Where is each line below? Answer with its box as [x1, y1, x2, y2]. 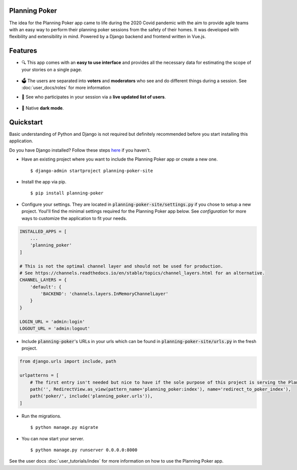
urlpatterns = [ [19, 372, 59, 378]
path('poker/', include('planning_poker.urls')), [30, 393, 153, 399]
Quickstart [9, 118, 43, 126]
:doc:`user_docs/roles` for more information [21, 85, 111, 91]
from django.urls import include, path [19, 358, 116, 364]
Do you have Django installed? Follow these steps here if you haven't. [9, 147, 151, 153]
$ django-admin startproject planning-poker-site [30, 168, 153, 174]
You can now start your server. [21, 435, 84, 441]
